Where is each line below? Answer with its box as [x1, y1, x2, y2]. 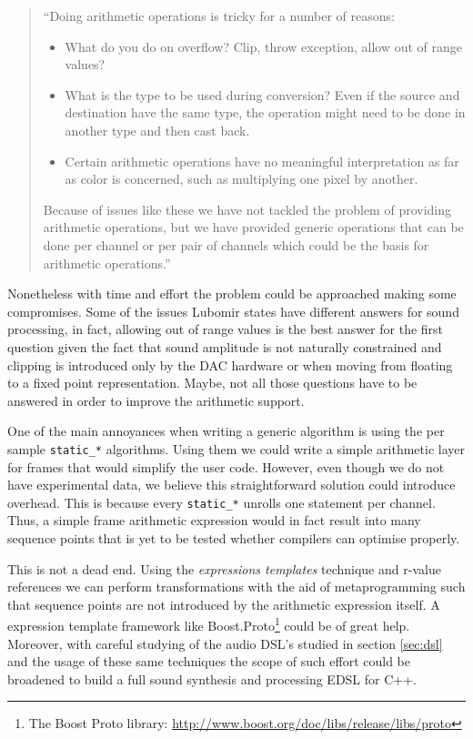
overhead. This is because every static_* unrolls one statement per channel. [7, 492, 436, 511]
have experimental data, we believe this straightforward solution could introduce [7, 475, 456, 494]
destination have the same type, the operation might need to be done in [65, 103, 466, 122]
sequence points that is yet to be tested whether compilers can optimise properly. [7, 528, 460, 547]
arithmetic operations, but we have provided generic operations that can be [43, 218, 464, 237]
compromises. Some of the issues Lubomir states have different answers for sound [7, 301, 459, 320]
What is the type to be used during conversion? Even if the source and [65, 85, 460, 104]
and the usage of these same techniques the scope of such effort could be [7, 652, 410, 671]
